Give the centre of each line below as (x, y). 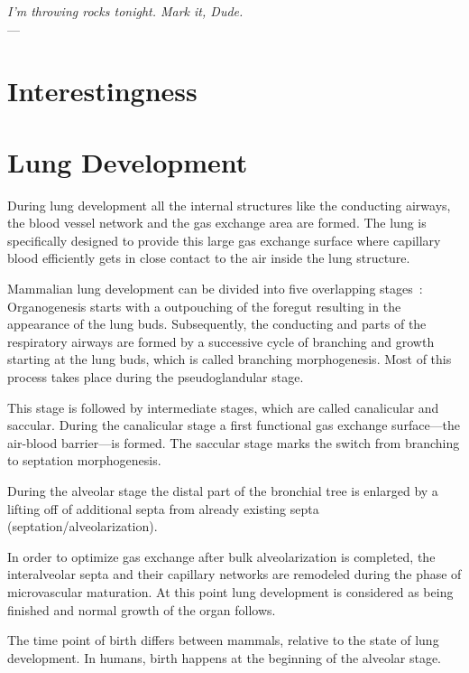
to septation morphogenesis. (84, 460)
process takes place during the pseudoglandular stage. (156, 377)
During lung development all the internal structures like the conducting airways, (229, 205)
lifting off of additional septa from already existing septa (163, 508)
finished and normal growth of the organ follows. (142, 609)
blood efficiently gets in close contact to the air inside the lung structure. (209, 258)
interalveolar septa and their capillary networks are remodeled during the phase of (234, 574)
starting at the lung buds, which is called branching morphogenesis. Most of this (230, 359)
